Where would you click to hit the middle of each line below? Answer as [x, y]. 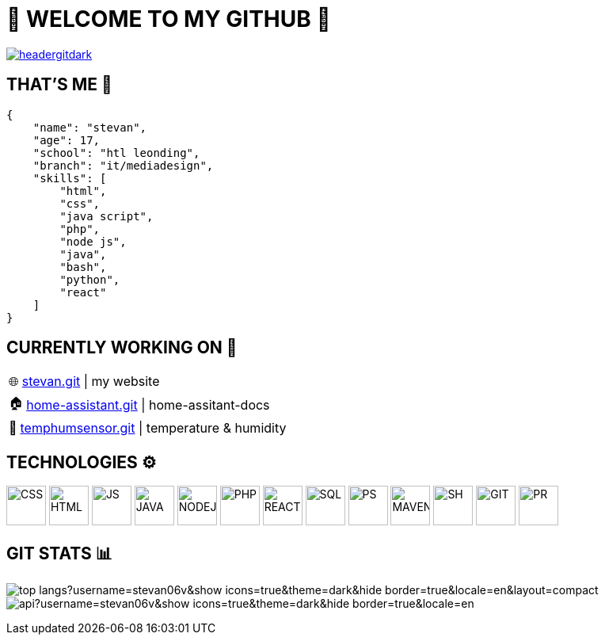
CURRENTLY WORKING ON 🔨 [122, 348]
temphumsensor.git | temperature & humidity [153, 428]
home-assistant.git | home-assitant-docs [148, 404]
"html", [83, 191]
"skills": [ [70, 178]
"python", [90, 279]
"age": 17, [67, 140]
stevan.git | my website [91, 382]
